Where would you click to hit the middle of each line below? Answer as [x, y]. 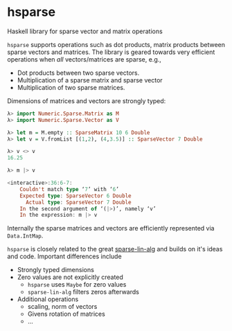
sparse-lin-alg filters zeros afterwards [83, 292]
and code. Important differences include [65, 256]
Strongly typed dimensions [56, 270]
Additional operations [48, 299]
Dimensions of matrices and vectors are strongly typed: [87, 100]
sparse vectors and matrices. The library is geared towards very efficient [111, 52]
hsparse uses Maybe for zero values [77, 285]
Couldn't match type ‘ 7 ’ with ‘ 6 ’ [69, 189]
